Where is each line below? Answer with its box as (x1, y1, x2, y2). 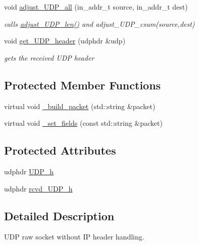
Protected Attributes (4, 142, 116, 158)
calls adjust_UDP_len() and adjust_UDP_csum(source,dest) (4, 18, 195, 29)
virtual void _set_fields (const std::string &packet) (4, 118, 163, 128)
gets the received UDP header (4, 52, 94, 63)
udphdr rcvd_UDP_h (4, 183, 73, 193)
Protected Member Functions (4, 77, 161, 92)
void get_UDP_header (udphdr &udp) (4, 35, 126, 46)
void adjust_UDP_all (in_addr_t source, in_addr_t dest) (4, 2, 188, 12)
